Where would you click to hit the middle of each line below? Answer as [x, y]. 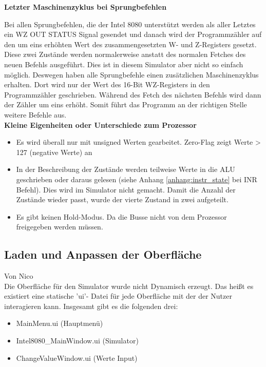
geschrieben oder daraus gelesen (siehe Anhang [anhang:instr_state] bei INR [137, 179]
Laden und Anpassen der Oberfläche [103, 254]
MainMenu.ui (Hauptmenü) [60, 323]
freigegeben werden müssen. [60, 227]
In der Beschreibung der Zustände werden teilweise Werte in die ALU [126, 169]
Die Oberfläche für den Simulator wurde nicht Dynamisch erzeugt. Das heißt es [129, 286]
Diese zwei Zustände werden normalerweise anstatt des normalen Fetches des [125, 54]
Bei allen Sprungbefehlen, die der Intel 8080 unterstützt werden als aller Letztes [130, 24]
